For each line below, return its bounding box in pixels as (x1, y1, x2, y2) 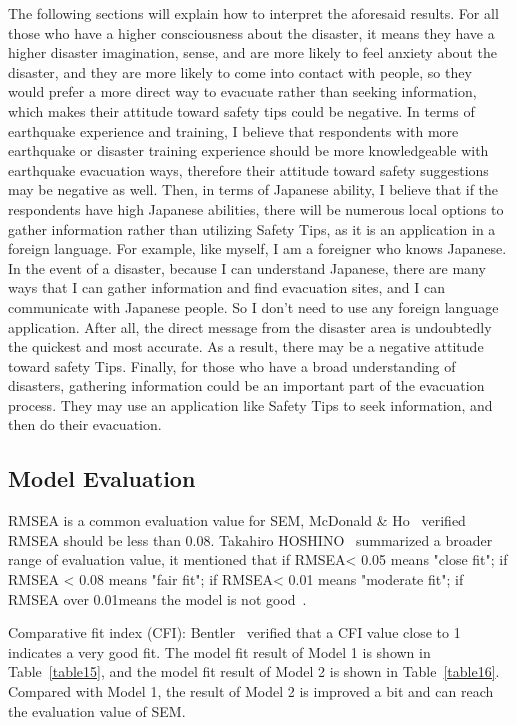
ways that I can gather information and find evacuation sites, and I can (8, 277, 446, 298)
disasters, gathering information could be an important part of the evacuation (8, 375, 485, 396)
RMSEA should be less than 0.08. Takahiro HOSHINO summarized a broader (8, 529, 493, 550)
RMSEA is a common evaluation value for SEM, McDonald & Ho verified (8, 510, 466, 531)
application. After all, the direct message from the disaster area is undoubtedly (8, 316, 492, 337)
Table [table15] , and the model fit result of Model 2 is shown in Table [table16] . (8, 661, 500, 682)
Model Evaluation (8, 463, 196, 494)
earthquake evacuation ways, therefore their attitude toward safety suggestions (8, 159, 489, 180)
